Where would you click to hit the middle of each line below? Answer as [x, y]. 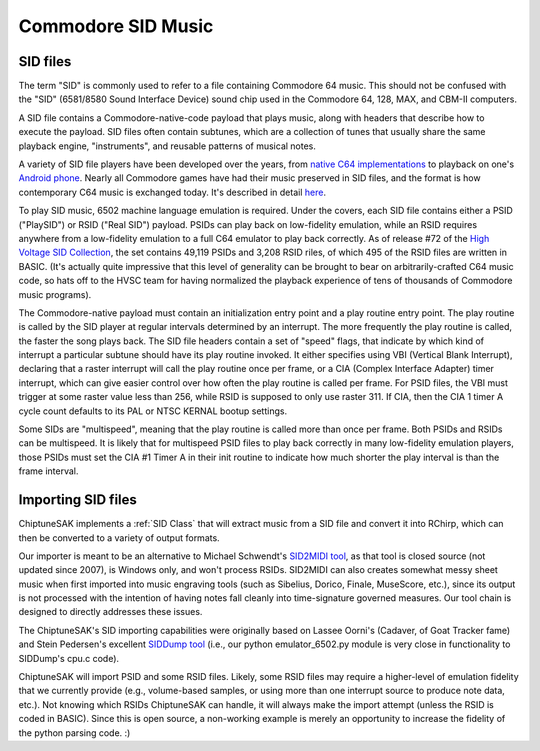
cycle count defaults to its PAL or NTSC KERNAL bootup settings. [153, 411]
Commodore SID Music [116, 26]
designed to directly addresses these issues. [110, 612]
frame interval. [48, 471]
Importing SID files [77, 500]
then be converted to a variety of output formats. [119, 537]
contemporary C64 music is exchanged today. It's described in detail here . [172, 192]
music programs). [55, 294]
